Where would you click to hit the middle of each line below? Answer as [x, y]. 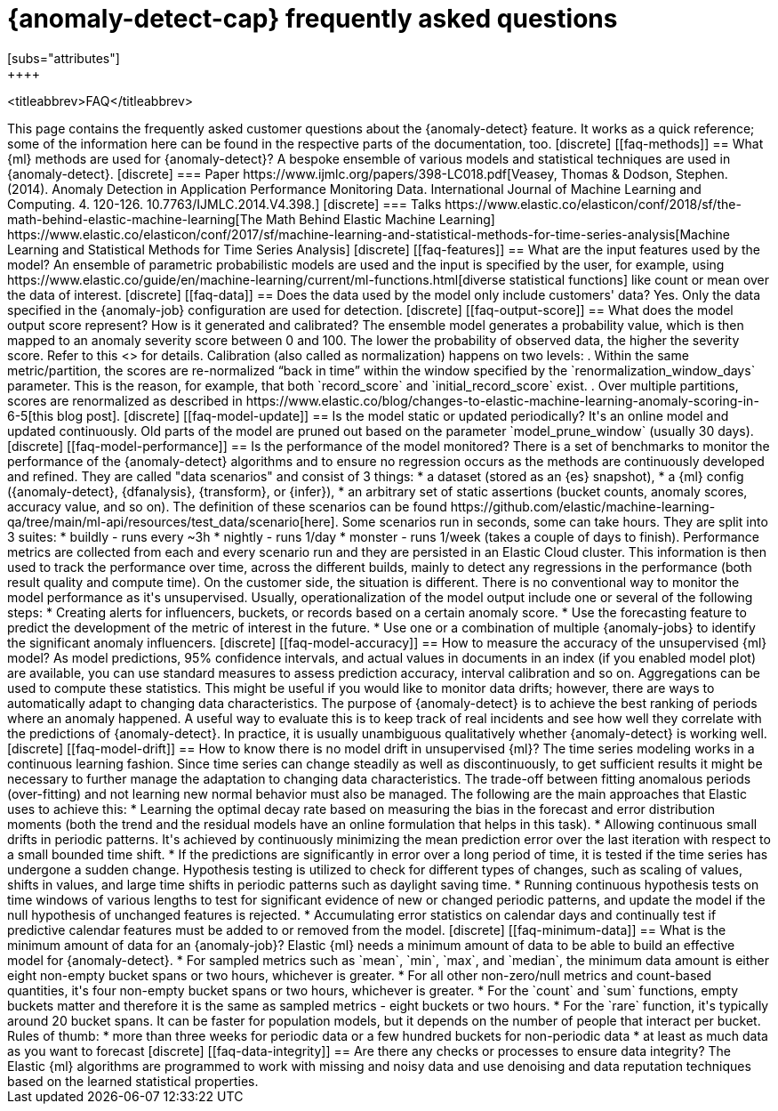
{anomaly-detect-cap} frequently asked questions [313, 19]
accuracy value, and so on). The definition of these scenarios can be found [227, 506]
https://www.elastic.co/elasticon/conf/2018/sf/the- [593, 204]
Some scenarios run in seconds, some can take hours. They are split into [555, 521]
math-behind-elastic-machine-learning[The [135, 219]
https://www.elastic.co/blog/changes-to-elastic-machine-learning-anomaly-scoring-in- [502, 400]
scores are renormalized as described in [125, 400]
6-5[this [31, 415]
